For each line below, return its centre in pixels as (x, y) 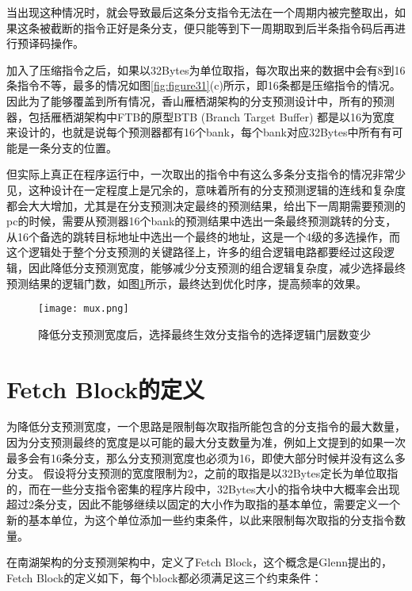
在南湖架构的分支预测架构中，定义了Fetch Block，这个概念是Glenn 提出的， (199, 562)
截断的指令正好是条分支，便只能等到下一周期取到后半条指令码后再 (222, 27)
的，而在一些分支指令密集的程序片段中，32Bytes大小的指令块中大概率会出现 (203, 488)
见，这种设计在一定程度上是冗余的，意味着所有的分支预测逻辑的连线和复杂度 (206, 189)
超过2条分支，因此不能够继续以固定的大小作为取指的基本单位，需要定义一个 (203, 504)
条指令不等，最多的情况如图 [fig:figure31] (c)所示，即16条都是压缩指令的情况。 (204, 85)
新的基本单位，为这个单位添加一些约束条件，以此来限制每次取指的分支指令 (200, 520)
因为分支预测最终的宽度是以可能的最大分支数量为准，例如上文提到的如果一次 (206, 442)
